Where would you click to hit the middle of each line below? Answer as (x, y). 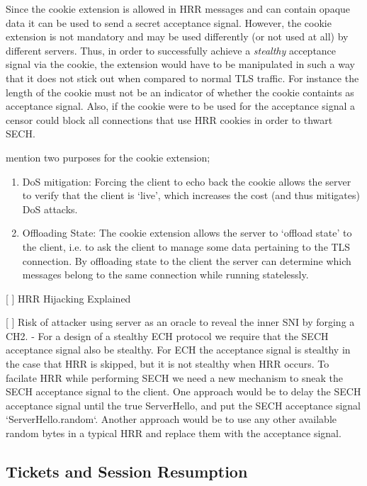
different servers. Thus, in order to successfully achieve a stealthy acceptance (171, 50)
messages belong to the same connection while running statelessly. (165, 275)
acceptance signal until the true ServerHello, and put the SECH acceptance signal (183, 405)
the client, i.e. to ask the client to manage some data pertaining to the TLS (186, 246)
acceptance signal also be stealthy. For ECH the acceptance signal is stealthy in (178, 350)
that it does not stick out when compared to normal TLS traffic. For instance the (182, 78)
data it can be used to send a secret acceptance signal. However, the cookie (169, 22)
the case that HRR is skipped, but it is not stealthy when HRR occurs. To (168, 364)
